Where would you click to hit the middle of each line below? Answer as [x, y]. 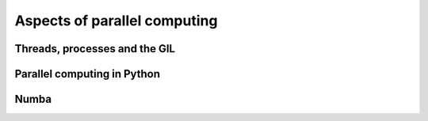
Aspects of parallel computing [116, 21]
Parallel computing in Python [88, 74]
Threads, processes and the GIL [95, 49]
